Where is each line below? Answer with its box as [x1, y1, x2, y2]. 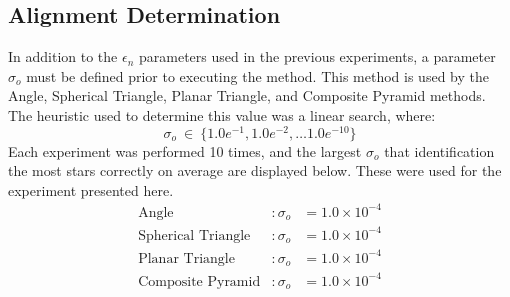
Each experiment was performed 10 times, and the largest [8, 140, 362, 161]
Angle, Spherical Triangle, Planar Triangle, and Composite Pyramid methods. [8, 85, 486, 106]
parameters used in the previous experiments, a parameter [138, 46, 496, 67]
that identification [384, 140, 495, 161]
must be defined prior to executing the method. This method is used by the [26, 65, 489, 86]
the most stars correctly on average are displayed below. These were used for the [8, 160, 502, 181]
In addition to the [8, 46, 118, 67]
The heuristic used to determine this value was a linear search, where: [8, 104, 436, 125]
